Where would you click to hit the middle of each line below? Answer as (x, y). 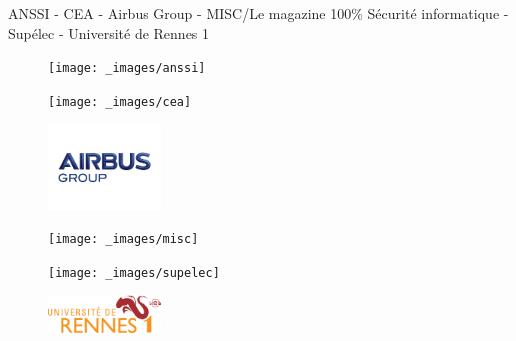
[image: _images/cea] (120, 101)
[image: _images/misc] (123, 239)
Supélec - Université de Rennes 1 (109, 32)
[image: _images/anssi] (127, 68)
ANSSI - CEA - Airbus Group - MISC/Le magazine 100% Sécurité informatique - (258, 13)
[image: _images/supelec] (134, 272)
